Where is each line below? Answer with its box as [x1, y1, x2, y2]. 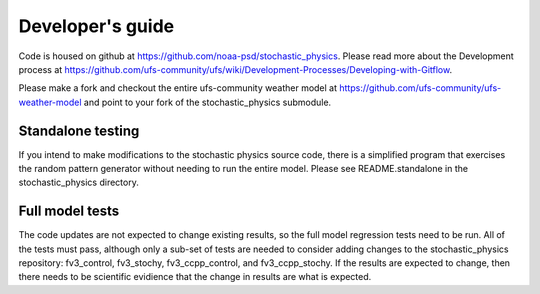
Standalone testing [18, 122, 140, 139]
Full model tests [18, 203, 120, 220]
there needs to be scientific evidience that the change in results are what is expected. [18, 271, 372, 283]
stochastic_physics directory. [18, 176, 139, 189]
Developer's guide [18, 15, 175, 37]
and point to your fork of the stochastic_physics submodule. [83, 96, 332, 108]
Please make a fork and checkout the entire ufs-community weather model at [18, 82, 338, 94]
